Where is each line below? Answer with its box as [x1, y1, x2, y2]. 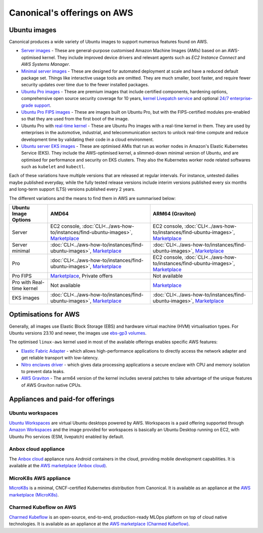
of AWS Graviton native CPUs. [21, 382, 82, 388]
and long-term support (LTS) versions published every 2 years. [9, 186, 136, 192]
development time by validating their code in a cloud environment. [21, 137, 154, 142]
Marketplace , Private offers [50, 273, 113, 279]
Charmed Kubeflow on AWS [9, 504, 76, 511]
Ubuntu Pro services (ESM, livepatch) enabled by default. [9, 434, 124, 439]
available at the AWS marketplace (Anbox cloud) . [9, 463, 107, 469]
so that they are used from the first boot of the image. [21, 116, 129, 122]
